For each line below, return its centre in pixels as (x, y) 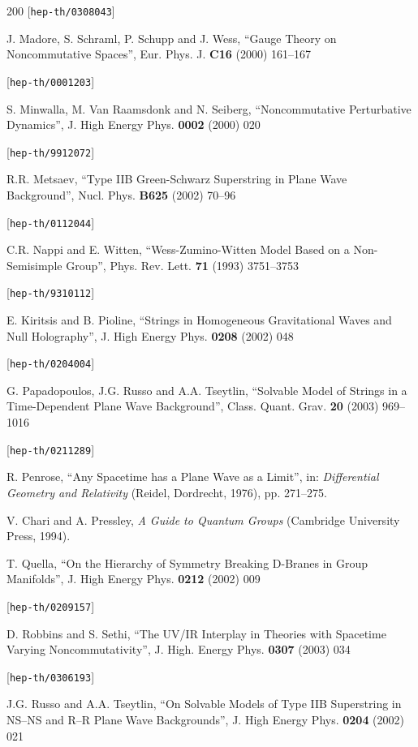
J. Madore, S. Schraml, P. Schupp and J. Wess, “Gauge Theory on (172, 38)
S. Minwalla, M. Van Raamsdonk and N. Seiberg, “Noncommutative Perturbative (209, 108)
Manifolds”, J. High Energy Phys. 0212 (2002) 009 (134, 579)
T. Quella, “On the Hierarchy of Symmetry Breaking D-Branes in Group (187, 562)
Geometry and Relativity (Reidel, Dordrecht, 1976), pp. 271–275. (167, 492)
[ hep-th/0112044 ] (51, 222)
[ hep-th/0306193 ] (51, 676)
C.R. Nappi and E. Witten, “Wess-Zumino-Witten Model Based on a (178, 249)
